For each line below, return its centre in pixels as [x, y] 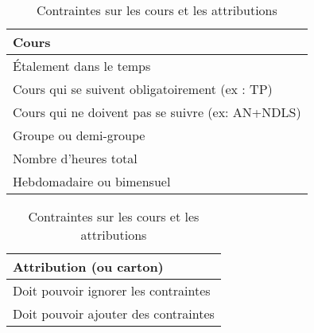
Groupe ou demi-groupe [79, 135]
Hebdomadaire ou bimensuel [92, 181]
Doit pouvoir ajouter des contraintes [114, 313]
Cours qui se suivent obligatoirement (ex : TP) [143, 89]
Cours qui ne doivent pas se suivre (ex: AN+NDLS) [157, 112]
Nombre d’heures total [75, 158]
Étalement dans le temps [82, 66]
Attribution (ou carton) [88, 266]
